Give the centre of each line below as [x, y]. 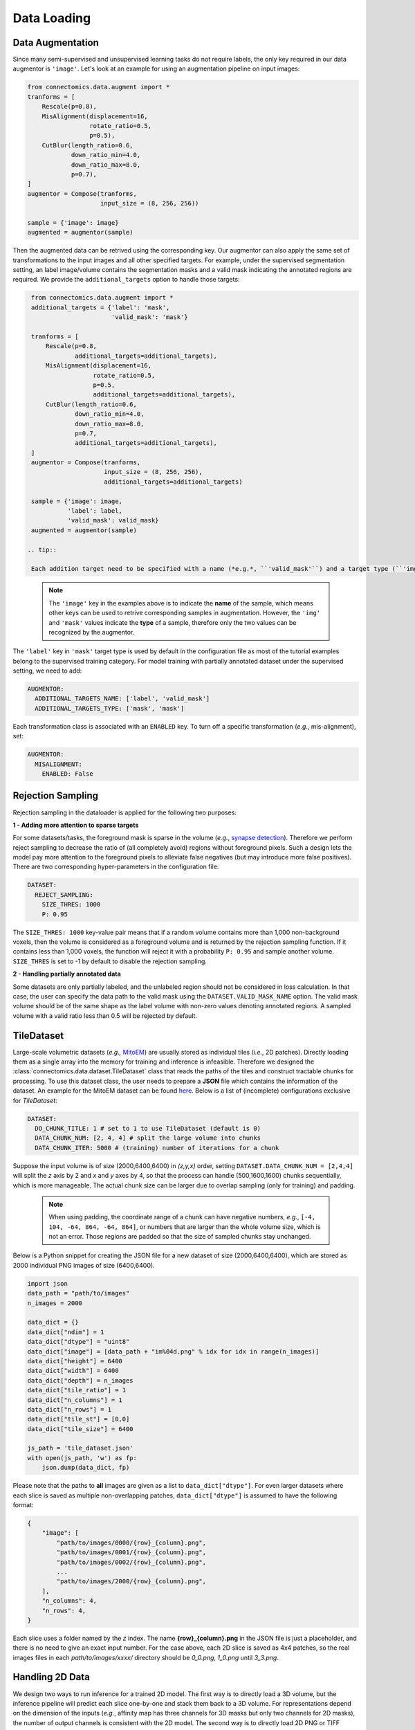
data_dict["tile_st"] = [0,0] [79, 1419]
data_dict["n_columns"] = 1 [75, 1400]
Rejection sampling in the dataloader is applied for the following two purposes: [124, 812]
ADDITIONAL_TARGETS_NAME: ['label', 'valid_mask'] [122, 699]
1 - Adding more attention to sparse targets [76, 825]
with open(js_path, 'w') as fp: [82, 1458]
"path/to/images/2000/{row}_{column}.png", [131, 1582]
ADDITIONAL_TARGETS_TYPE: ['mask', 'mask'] [110, 708]
